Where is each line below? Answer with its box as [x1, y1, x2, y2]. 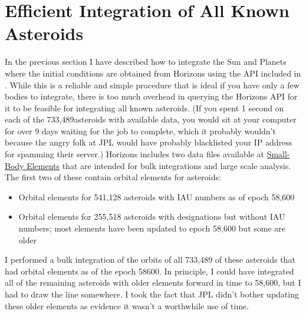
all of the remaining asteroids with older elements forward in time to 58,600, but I [5, 276, 301, 289]
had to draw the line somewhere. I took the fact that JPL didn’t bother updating [5, 288, 299, 300]
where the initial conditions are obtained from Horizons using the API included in [5, 67, 301, 79]
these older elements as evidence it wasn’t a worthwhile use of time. [5, 299, 249, 312]
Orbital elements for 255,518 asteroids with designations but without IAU [18, 210, 285, 223]
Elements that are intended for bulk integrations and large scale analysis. [27, 159, 291, 171]
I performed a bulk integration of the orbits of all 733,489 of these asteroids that [5, 253, 295, 266]
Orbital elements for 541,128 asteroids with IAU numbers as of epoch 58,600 [18, 190, 295, 203]
